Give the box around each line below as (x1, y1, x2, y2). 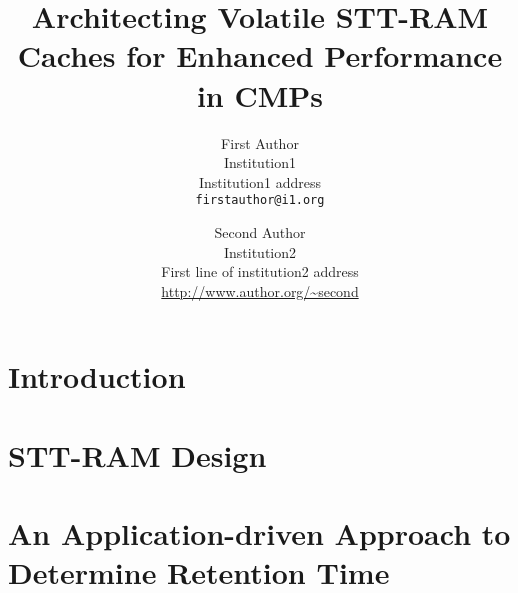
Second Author (214, 221, 306, 242)
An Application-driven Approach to (8, 513, 511, 554)
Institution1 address (198, 171, 321, 192)
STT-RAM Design (8, 434, 267, 475)
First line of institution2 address (161, 261, 359, 282)
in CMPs (196, 74, 324, 115)
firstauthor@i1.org (195, 193, 325, 208)
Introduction (8, 356, 186, 397)
